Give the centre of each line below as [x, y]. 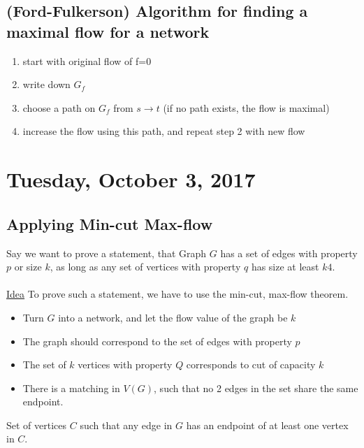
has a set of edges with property [289, 253]
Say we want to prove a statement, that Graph [107, 253]
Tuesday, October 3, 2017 [131, 179]
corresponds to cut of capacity [251, 364]
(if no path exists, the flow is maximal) [246, 107]
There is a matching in [71, 388]
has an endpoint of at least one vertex [267, 425]
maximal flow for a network [108, 31]
